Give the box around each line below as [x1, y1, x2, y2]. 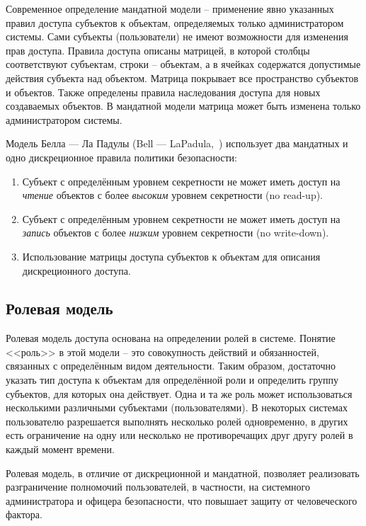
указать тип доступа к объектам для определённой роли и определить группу [6, 372, 338, 387]
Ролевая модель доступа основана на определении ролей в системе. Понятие [6, 331, 336, 345]
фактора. [6, 507, 42, 522]
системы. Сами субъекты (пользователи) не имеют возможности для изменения [6, 29, 348, 44]
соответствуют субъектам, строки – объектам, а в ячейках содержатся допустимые [6, 57, 361, 72]
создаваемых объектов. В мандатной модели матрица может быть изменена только [6, 98, 361, 113]
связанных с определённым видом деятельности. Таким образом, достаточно [6, 358, 336, 373]
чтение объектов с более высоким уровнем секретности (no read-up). [22, 188, 324, 202]
